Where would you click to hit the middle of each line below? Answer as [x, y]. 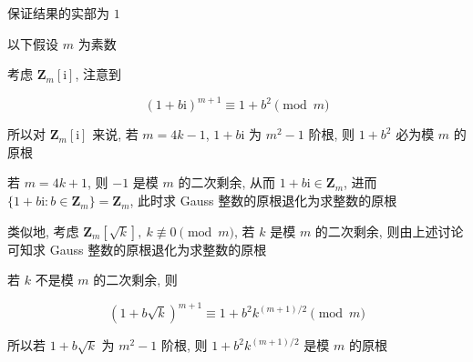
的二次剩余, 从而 [227, 182]
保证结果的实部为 [58, 13]
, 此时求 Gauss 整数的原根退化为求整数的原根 [263, 201]
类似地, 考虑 [43, 231]
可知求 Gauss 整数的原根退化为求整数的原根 [137, 249]
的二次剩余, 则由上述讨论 [389, 231]
